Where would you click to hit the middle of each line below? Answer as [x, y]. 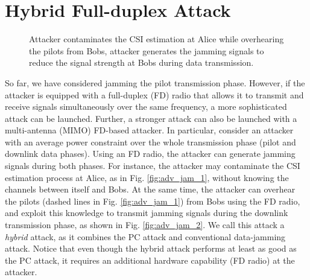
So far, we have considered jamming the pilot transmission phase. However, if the [155, 82]
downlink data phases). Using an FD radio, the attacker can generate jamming [150, 154]
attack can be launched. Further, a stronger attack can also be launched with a [151, 118]
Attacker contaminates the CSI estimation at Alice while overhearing [157, 39]
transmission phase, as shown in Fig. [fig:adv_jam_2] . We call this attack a [145, 225]
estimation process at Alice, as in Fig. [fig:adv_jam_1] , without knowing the [147, 177]
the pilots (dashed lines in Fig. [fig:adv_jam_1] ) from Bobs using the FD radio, [153, 201]
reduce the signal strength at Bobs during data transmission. [141, 62]
